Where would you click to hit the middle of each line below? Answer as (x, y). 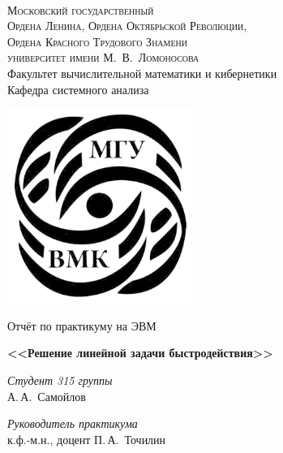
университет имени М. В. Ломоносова (103, 57)
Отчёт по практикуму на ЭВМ (82, 325)
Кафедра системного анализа (78, 89)
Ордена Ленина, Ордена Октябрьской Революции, (127, 26)
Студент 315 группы (60, 380)
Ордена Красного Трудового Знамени (98, 41)
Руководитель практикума (73, 423)
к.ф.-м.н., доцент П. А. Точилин (87, 439)
